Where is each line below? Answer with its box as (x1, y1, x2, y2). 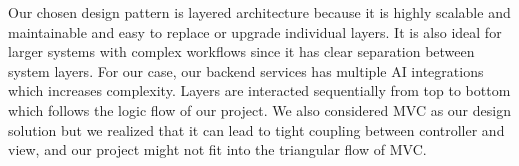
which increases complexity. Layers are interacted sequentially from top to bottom (8, 80, 511, 101)
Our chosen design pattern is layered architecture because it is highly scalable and (8, 2, 511, 22)
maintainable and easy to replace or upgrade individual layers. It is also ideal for (8, 21, 502, 42)
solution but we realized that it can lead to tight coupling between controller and (8, 119, 505, 140)
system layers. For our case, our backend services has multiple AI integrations (8, 60, 484, 81)
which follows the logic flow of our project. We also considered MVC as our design (8, 99, 511, 120)
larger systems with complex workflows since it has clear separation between (8, 41, 475, 62)
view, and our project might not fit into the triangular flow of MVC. (8, 139, 427, 160)
